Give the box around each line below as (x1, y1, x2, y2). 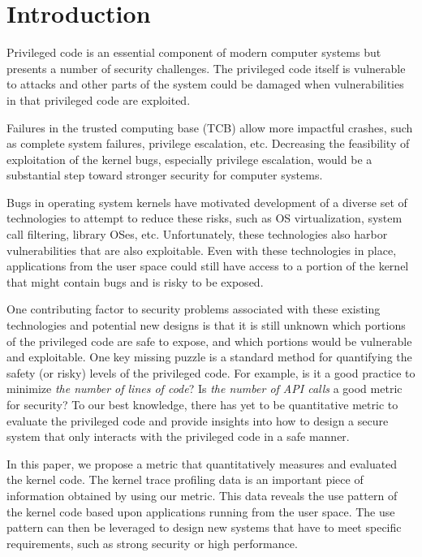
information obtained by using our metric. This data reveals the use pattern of (6, 486, 398, 503)
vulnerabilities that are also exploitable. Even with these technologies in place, (6, 241, 397, 258)
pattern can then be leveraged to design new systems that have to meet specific (6, 519, 402, 536)
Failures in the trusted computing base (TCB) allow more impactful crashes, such (6, 119, 413, 136)
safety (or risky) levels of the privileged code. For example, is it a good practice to (6, 364, 416, 381)
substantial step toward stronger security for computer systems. (6, 166, 323, 184)
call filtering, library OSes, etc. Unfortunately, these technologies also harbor (6, 226, 388, 243)
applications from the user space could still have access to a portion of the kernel (6, 257, 409, 274)
